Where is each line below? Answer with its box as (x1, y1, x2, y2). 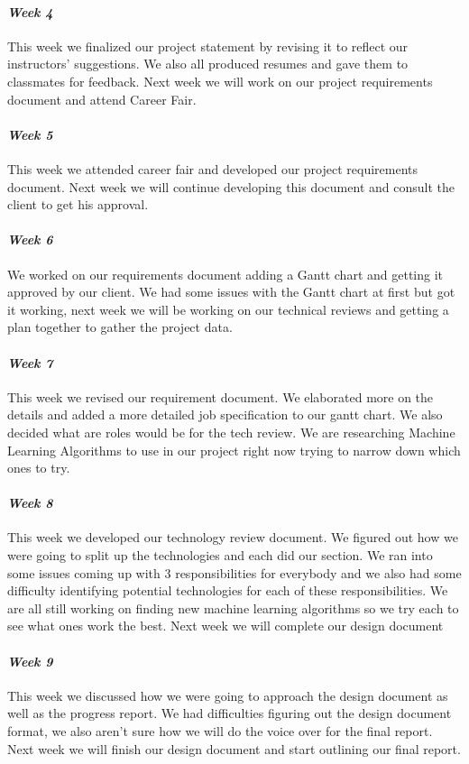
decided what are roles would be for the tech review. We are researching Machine (7, 422, 455, 441)
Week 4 (7, 2, 53, 21)
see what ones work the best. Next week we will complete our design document (7, 616, 444, 635)
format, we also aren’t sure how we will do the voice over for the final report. (7, 722, 433, 741)
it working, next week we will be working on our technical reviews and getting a (7, 299, 449, 318)
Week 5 (7, 124, 53, 143)
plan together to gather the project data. (7, 318, 233, 336)
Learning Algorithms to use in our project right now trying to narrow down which (7, 440, 461, 459)
